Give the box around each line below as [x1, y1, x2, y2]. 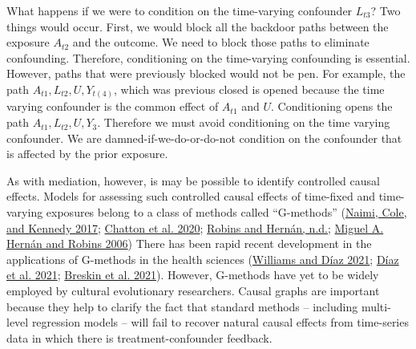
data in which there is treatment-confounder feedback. [6, 329, 273, 346]
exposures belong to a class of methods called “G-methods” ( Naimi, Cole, [46, 204, 407, 221]
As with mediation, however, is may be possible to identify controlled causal [6, 172, 380, 189]
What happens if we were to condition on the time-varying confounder [6, 2, 353, 18]
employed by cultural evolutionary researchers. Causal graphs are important [6, 282, 380, 299]
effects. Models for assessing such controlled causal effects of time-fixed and [6, 188, 375, 205]
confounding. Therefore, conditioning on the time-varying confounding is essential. [6, 49, 410, 66]
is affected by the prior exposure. [6, 145, 168, 162]
